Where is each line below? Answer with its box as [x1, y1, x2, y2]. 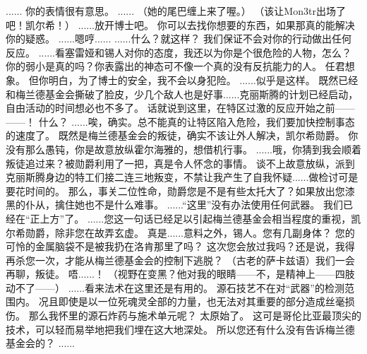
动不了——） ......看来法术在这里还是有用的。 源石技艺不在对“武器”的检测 [6, 280, 344, 295]
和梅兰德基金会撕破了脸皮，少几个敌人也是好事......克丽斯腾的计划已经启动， [6, 86, 359, 101]
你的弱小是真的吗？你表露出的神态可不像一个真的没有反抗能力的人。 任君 [6, 59, 345, 73]
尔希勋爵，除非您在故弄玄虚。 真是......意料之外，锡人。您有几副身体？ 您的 [6, 225, 355, 240]
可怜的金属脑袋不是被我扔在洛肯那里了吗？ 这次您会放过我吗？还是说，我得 [6, 239, 355, 254]
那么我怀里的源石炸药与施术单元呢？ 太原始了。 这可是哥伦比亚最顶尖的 [28, 308, 361, 323]
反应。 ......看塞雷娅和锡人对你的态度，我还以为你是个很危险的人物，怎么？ [6, 45, 352, 59]
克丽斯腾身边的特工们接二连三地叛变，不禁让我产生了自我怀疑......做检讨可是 [6, 170, 359, 184]
